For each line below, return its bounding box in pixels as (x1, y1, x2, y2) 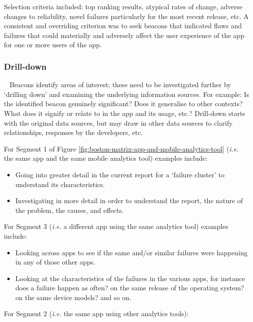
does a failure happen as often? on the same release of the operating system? (15, 283, 244, 293)
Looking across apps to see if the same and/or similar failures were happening (15, 247, 248, 257)
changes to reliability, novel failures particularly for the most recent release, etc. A (4, 11, 249, 21)
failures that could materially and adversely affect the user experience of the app (4, 30, 244, 40)
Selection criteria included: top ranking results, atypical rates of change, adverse (4, 1, 243, 11)
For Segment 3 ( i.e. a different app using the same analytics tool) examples (4, 221, 228, 231)
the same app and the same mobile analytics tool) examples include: (4, 153, 208, 163)
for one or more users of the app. (4, 39, 102, 50)
